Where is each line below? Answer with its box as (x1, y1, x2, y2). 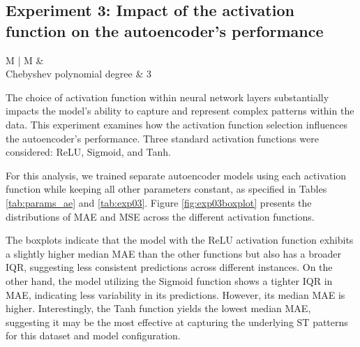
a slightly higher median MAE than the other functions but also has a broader (6, 246, 341, 260)
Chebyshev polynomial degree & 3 (6, 66, 151, 81)
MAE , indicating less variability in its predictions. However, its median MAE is (6, 287, 345, 302)
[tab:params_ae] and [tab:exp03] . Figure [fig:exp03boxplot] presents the (6, 195, 312, 209)
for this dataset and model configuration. (6, 328, 181, 343)
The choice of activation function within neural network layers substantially (6, 89, 329, 104)
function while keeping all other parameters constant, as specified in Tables (6, 182, 327, 196)
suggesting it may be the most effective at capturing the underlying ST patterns (6, 314, 348, 329)
